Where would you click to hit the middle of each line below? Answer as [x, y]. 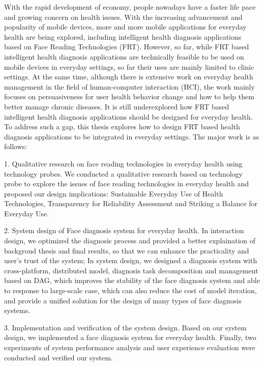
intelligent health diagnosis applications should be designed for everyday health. [128, 116]
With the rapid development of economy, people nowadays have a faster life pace [130, 7]
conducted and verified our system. [58, 357]
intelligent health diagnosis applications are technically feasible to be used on [124, 56]
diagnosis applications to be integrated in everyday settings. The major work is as [132, 136]
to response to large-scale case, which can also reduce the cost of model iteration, [130, 290]
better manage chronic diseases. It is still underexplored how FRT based [117, 106]
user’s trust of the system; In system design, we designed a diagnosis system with [131, 260]
